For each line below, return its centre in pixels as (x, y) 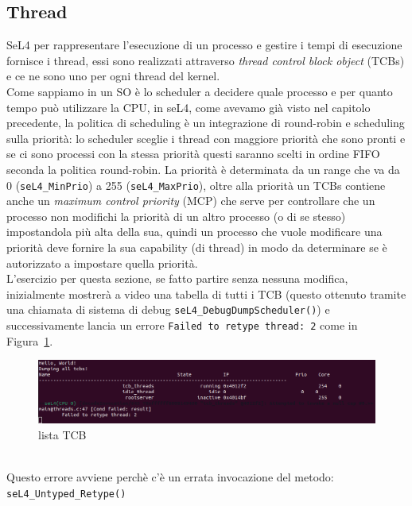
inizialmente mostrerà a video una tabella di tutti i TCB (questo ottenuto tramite (206, 294)
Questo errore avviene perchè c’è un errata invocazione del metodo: (170, 476)
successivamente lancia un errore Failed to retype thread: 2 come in (182, 325)
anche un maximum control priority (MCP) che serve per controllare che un (191, 201)
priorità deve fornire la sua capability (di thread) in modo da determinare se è (197, 247)
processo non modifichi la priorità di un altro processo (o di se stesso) (176, 216)
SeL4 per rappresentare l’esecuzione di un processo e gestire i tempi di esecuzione (204, 45)
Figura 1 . (30, 340)
